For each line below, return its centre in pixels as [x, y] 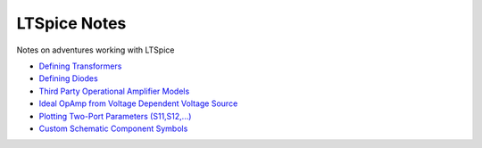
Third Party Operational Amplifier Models [114, 91]
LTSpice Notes [71, 23]
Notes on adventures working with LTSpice [96, 50]
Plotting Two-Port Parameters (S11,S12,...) [115, 116]
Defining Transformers [80, 66]
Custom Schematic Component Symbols [113, 128]
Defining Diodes [68, 78]
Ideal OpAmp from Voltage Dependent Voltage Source [138, 103]
